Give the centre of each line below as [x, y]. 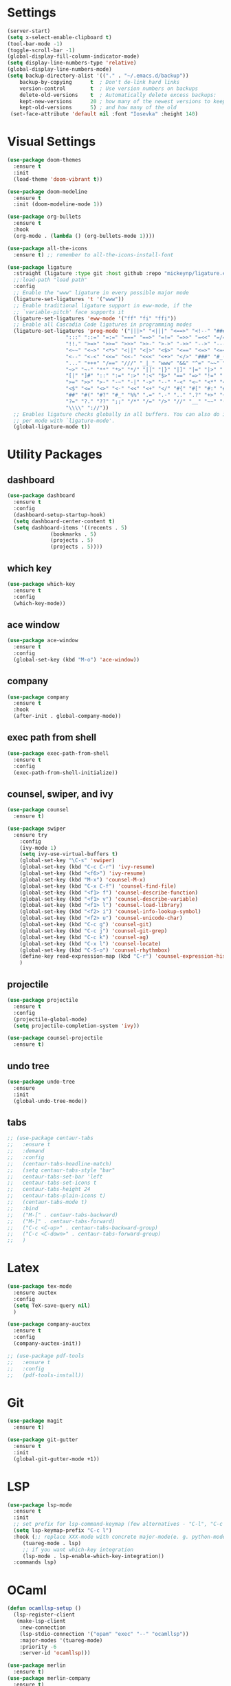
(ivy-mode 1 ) [38, 848]
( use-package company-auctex [49, 1324]
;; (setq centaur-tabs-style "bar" [61, 1170]
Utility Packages [55, 455]
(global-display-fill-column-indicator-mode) [73, 56]
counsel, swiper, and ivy [60, 794]
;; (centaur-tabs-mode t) [47, 1202]
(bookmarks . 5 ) [74, 534]
